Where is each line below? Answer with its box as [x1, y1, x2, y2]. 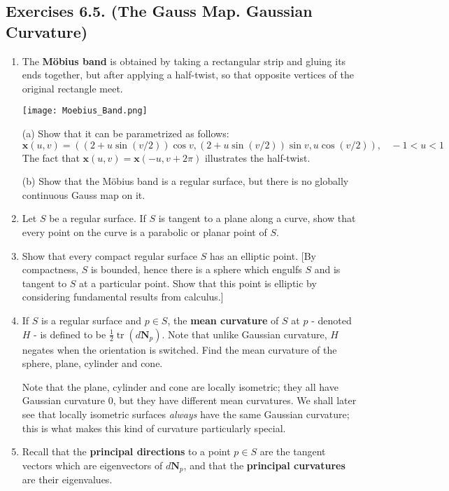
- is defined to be [34, 326, 106, 341]
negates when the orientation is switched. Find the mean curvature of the [22, 342, 337, 357]
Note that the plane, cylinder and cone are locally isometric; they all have [22, 379, 338, 394]
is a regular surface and [41, 312, 142, 327]
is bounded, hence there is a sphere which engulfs [90, 262, 302, 277]
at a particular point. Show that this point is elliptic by [79, 275, 317, 290]
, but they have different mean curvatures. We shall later [113, 393, 357, 408]
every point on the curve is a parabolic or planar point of [22, 225, 267, 239]
